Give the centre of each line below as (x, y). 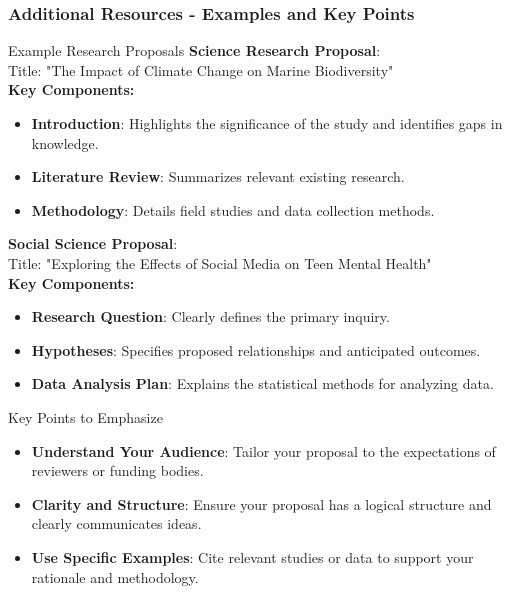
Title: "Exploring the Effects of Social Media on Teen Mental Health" (220, 262)
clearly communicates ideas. (116, 523)
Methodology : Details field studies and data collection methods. (233, 209)
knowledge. (65, 142)
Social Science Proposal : (93, 243)
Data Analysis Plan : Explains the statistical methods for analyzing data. (262, 383)
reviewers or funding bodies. (117, 470)
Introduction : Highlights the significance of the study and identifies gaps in (267, 123)
